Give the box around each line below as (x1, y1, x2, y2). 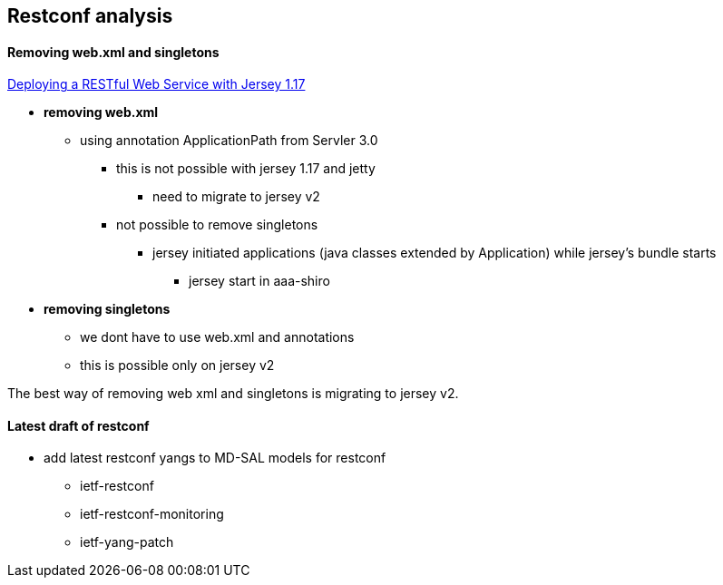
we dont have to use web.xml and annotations (80, 329, 355, 346)
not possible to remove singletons (116, 217, 318, 233)
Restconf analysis (7, 5, 173, 27)
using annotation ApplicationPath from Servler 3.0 (80, 132, 378, 149)
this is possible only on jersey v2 (80, 357, 275, 374)
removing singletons (44, 301, 171, 317)
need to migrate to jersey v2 (152, 189, 320, 205)
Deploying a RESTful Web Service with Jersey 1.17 (7, 76, 306, 93)
